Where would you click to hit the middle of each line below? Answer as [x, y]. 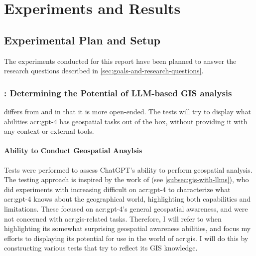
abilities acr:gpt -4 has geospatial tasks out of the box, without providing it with [126, 121]
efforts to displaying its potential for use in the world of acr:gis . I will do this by [126, 238]
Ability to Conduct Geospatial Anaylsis [73, 150]
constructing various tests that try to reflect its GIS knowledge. [101, 248]
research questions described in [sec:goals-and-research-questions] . [104, 71]
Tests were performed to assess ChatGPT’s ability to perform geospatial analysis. [128, 169]
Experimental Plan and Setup [82, 40]
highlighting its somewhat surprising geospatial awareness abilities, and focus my [128, 228]
